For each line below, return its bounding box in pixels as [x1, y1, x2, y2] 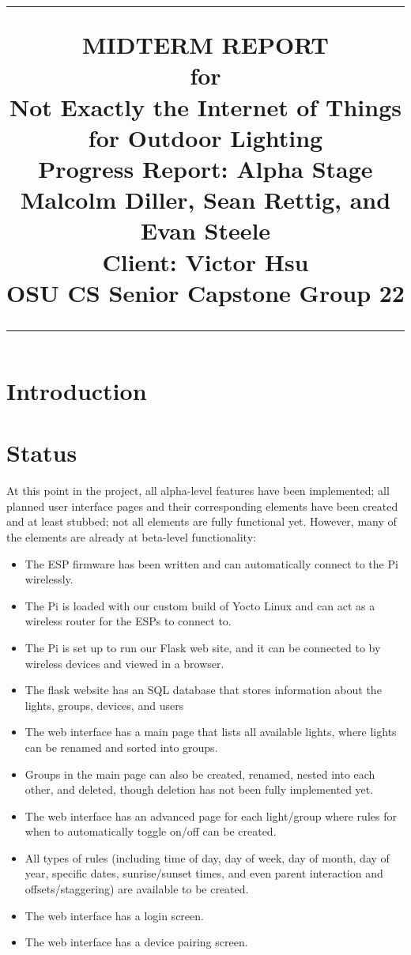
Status [6, 436, 77, 469]
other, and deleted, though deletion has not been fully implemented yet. [25, 781, 374, 798]
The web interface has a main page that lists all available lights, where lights [25, 723, 397, 740]
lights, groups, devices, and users [25, 696, 184, 713]
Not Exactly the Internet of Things [9, 90, 402, 123]
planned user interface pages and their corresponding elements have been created [6, 497, 398, 514]
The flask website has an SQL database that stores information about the [25, 681, 382, 698]
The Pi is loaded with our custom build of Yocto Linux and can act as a [25, 597, 375, 613]
